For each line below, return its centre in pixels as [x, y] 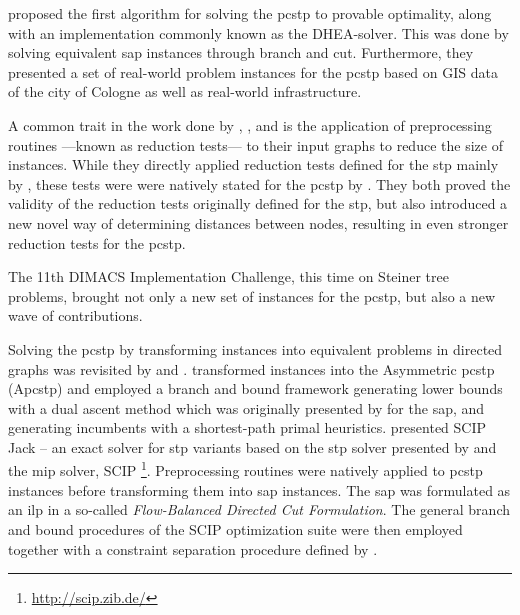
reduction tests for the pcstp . [97, 242]
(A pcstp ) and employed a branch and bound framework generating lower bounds [255, 388]
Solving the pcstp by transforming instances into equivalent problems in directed [255, 348]
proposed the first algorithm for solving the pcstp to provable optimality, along [250, 13]
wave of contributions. [75, 315]
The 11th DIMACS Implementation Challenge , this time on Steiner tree [228, 276]
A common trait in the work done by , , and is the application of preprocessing [250, 124]
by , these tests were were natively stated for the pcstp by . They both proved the [259, 183]
